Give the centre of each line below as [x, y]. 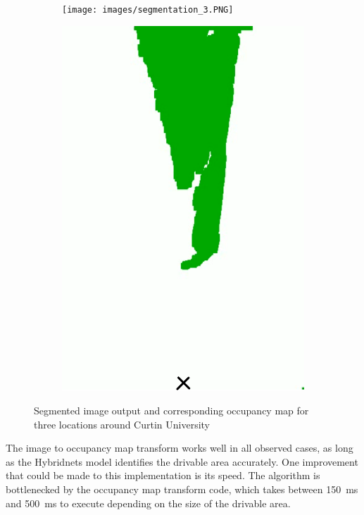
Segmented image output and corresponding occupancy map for [171, 411]
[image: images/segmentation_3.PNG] [148, 10]
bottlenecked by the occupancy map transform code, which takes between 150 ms [182, 489]
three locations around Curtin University [122, 424]
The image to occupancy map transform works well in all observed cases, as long [180, 448]
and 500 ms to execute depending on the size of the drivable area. [148, 503]
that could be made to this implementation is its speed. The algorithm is [163, 475]
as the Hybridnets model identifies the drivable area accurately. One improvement [182, 461]
